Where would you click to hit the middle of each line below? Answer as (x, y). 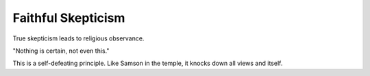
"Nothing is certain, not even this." (61, 51)
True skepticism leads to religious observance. (78, 38)
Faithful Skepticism (69, 18)
